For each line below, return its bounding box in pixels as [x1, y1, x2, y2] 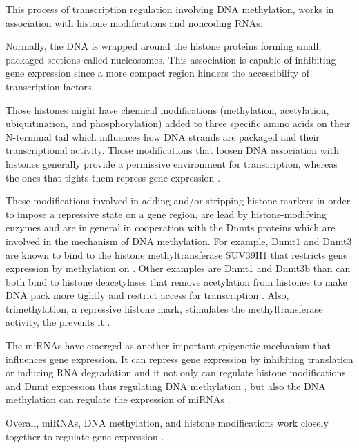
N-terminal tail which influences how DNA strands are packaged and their [6, 129, 320, 144]
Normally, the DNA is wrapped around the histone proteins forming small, [6, 39, 322, 53]
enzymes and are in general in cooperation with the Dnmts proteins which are [6, 220, 336, 235]
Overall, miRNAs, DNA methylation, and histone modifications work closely [6, 416, 329, 430]
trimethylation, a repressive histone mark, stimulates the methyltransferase [6, 301, 323, 315]
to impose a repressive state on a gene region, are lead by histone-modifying [6, 206, 327, 221]
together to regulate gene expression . [6, 429, 164, 443]
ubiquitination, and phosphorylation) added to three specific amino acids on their [6, 116, 351, 130]
